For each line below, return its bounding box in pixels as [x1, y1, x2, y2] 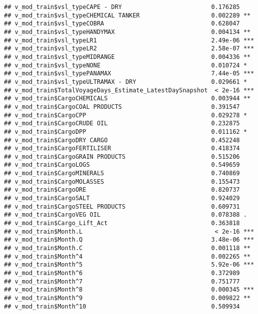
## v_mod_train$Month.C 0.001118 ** [4, 245, 251, 252]
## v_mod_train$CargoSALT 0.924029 [4, 195, 240, 202]
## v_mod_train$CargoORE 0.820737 [4, 186, 240, 194]
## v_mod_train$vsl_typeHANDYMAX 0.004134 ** [4, 28, 251, 35]
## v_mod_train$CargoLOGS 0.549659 [4, 161, 240, 169]
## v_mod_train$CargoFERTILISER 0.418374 [4, 145, 240, 152]
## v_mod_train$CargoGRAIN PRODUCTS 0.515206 [4, 153, 240, 160]
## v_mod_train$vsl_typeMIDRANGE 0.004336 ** [4, 53, 251, 60]
